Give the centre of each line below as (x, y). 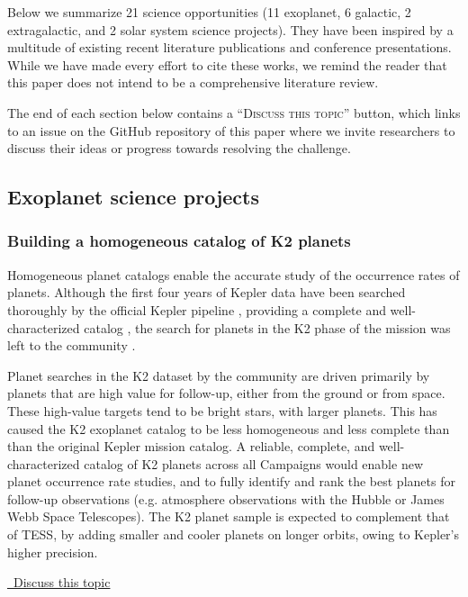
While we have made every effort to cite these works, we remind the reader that (227, 64)
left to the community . (72, 345)
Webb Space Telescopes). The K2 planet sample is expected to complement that (229, 516)
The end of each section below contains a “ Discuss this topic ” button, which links (234, 112)
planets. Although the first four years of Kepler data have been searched (207, 292)
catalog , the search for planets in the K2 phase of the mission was (267, 327)
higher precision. (53, 552)
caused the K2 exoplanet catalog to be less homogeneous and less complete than (229, 428)
